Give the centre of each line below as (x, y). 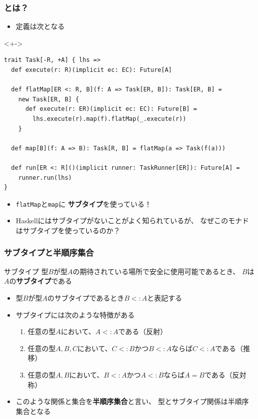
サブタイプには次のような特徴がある (75, 314)
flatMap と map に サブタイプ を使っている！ (84, 204)
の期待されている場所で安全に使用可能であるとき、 (156, 271)
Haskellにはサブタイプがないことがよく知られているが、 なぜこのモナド (132, 220)
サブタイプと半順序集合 (49, 252)
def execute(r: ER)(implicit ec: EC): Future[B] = (111, 109)
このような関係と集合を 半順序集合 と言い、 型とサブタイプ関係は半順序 (132, 401)
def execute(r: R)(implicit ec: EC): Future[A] (92, 70)
